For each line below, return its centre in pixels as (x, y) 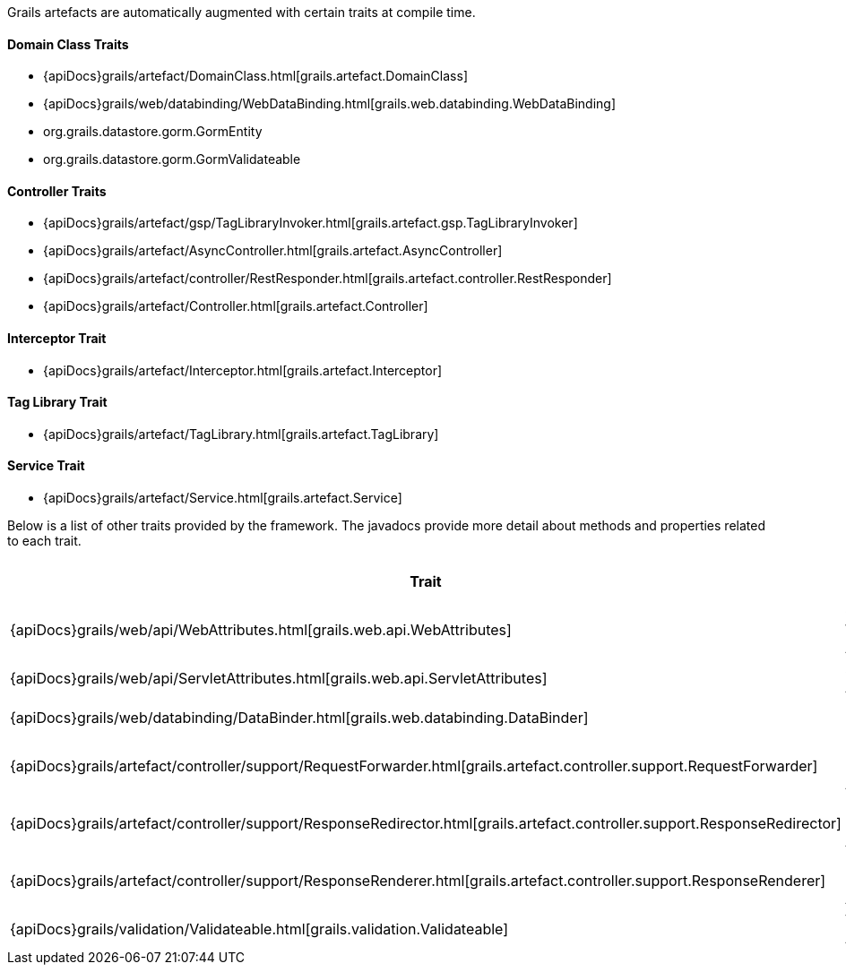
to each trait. (44, 541)
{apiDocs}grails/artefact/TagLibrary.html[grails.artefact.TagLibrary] (241, 434)
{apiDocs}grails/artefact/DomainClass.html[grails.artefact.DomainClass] (255, 76)
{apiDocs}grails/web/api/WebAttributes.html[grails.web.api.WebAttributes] (261, 630)
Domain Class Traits (68, 44)
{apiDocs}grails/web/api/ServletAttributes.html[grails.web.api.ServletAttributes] (279, 679)
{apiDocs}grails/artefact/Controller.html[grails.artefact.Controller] (236, 306)
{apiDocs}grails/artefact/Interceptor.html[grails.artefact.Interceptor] (243, 370)
